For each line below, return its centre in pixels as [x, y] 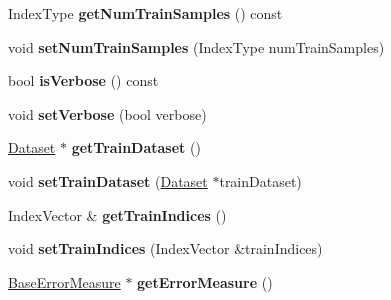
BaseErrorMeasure [64, 281]
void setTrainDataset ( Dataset [108, 180]
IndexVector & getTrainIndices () [117, 214]
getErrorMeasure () [205, 281]
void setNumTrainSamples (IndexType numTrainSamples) [196, 46]
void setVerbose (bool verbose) [107, 113]
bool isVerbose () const [83, 80]
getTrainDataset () [136, 147]
